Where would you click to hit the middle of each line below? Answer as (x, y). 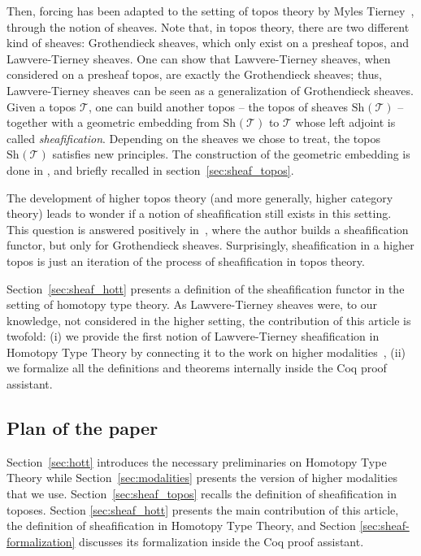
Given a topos (41, 106)
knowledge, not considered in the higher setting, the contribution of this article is (209, 320)
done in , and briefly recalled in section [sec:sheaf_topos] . (150, 169)
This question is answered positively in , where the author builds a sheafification (208, 229)
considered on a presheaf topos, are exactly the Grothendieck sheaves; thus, (194, 74)
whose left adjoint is (345, 122)
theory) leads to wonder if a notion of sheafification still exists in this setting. (199, 213)
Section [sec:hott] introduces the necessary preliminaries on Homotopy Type (197, 461)
